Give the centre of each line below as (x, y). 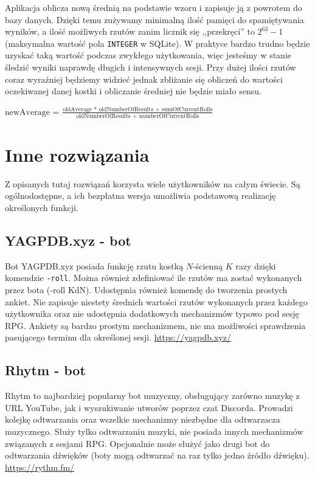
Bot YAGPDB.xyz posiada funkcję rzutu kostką (94, 265)
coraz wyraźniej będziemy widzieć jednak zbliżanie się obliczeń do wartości (144, 79)
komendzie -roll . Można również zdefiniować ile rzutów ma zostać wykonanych (154, 278)
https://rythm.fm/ (40, 467)
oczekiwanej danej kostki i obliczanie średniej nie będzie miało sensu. (133, 91)
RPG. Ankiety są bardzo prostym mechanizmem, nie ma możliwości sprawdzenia (155, 325)
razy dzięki (256, 265)
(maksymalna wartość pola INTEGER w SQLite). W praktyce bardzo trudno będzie (157, 43)
